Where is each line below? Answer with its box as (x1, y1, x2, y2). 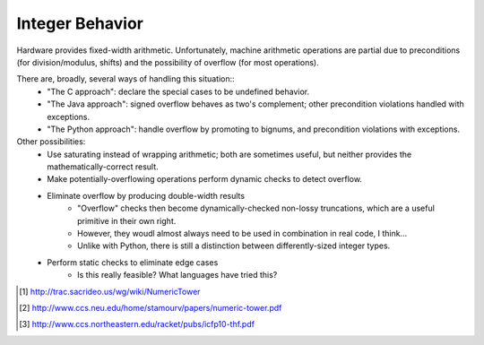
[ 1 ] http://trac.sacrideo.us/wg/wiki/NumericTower (19, 286, 201, 297)
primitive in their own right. (77, 215, 177, 226)
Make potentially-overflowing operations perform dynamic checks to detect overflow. (47, 174, 363, 185)
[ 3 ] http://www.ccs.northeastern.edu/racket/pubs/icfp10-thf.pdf (19, 319, 255, 330)
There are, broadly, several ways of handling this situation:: (16, 73, 235, 84)
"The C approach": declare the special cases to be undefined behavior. (47, 86, 309, 97)
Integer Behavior (16, 13, 143, 33)
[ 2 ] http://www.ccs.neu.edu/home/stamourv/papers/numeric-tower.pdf (19, 302, 282, 313)
